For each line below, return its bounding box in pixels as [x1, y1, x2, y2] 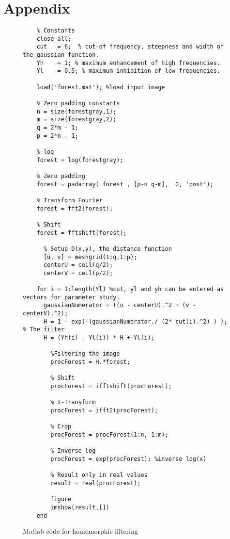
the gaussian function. [23, 51, 99, 59]
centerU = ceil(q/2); [43, 261, 113, 269]
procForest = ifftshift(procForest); [50, 383, 172, 390]
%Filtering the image [50, 350, 120, 358]
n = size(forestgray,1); [36, 108, 117, 115]
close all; [36, 35, 72, 42]
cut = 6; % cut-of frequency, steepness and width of [36, 43, 224, 50]
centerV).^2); [23, 310, 68, 317]
